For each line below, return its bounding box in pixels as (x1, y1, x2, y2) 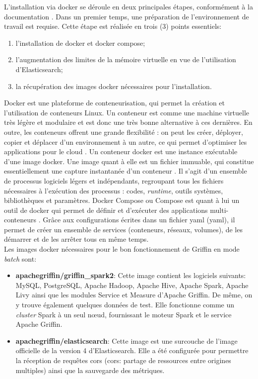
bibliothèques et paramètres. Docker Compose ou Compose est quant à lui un (4, 195, 240, 205)
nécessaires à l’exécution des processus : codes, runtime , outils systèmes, (4, 185, 223, 195)
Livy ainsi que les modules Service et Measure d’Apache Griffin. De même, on (15, 289, 253, 300)
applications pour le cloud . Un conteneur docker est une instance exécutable (4, 146, 238, 157)
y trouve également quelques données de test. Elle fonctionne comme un (15, 299, 235, 310)
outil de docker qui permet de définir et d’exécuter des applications (4, 204, 208, 215)
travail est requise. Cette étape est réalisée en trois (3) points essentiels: (4, 21, 222, 31)
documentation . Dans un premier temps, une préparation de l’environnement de (4, 11, 249, 21)
